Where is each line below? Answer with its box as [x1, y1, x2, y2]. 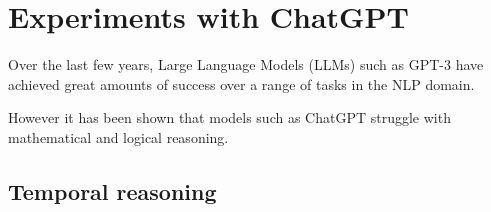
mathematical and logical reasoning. [8, 126, 229, 147]
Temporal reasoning [8, 175, 217, 206]
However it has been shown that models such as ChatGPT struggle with [8, 107, 451, 128]
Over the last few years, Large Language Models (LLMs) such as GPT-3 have [8, 54, 484, 75]
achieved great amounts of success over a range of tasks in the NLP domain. [8, 73, 475, 94]
